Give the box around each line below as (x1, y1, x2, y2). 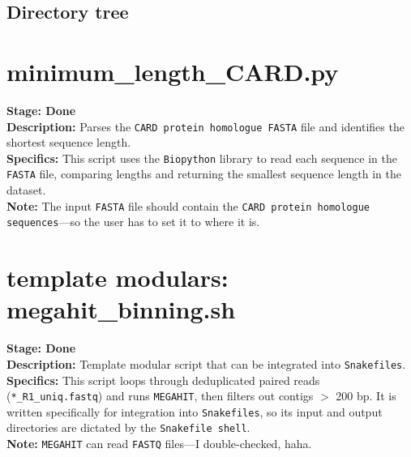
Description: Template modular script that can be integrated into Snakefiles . (6, 355, 406, 372)
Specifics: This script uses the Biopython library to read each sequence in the (6, 149, 397, 166)
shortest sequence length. (6, 134, 131, 151)
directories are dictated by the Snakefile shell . (6, 419, 250, 436)
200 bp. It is (336, 387, 396, 404)
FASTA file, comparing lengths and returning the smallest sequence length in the (6, 165, 401, 182)
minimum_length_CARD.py (6, 54, 339, 88)
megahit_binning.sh (6, 293, 236, 326)
